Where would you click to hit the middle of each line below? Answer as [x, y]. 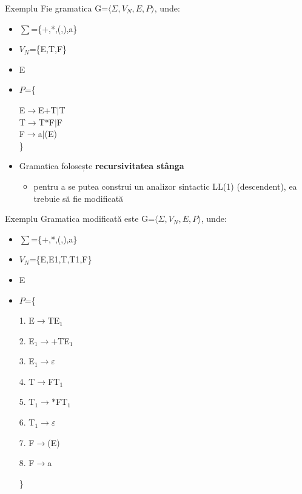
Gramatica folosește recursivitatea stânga [102, 166]
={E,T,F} [48, 49]
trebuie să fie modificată [79, 198]
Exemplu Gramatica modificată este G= [80, 219]
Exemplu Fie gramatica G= [57, 8]
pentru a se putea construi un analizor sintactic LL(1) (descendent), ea [165, 186]
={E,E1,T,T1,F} [61, 259]
